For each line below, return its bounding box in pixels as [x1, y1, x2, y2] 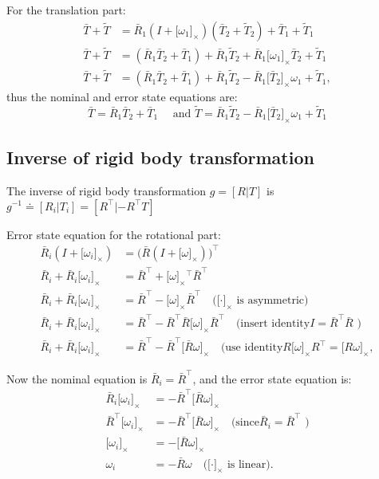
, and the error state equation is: [192, 370, 352, 387]
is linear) [227, 458, 270, 470]
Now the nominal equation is [6, 370, 148, 387]
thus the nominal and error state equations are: [6, 88, 238, 105]
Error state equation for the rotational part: [6, 226, 221, 242]
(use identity [220, 342, 283, 354]
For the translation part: [6, 2, 126, 18]
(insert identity [235, 318, 310, 330]
